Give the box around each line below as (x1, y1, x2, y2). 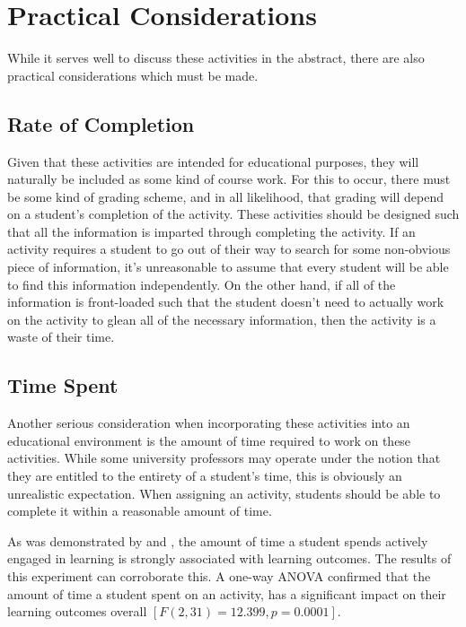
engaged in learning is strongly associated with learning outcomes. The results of (7, 549, 452, 568)
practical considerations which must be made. (7, 65, 259, 84)
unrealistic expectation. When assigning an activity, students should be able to (7, 483, 441, 502)
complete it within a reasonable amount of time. (7, 501, 272, 520)
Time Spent (7, 371, 119, 399)
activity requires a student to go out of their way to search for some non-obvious (7, 239, 451, 258)
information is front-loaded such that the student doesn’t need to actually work (7, 292, 444, 311)
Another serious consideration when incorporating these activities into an (7, 414, 410, 432)
